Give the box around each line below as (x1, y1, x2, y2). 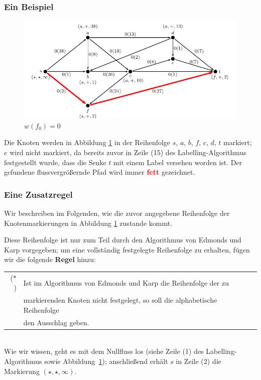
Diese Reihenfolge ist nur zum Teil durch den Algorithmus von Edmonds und (4, 234, 241, 245)
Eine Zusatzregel (4, 188, 73, 200)
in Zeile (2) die (176, 355, 221, 366)
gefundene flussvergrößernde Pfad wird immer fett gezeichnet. (4, 167, 195, 177)
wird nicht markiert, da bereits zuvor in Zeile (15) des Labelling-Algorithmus (10, 147, 246, 158)
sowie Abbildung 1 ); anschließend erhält (44, 355, 168, 366)
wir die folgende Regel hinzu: (4, 254, 96, 265)
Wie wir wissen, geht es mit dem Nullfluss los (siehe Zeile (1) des (4, 346, 204, 356)
